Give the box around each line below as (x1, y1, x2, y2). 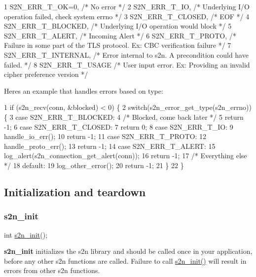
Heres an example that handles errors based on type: (4, 85, 163, 96)
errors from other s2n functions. (4, 265, 100, 276)
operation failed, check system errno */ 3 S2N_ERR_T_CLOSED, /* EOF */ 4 (4, 11, 250, 21)
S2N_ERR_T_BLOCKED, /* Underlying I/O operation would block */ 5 (4, 21, 232, 31)
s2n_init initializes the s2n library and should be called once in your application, (4, 246, 253, 256)
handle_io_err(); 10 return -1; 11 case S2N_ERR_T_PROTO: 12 (4, 131, 206, 141)
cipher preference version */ (4, 69, 88, 79)
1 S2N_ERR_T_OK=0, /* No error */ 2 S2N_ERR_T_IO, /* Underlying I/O (4, 1, 250, 11)
